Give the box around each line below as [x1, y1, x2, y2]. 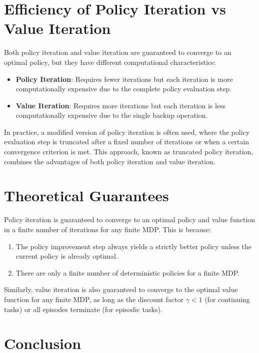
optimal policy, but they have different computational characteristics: [4, 56, 216, 67]
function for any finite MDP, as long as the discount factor [4, 294, 183, 304]
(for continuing [204, 294, 250, 304]
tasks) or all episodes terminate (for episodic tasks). [4, 304, 162, 314]
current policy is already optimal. [15, 251, 118, 261]
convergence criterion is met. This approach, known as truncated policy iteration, [4, 146, 253, 157]
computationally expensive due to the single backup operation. [15, 110, 208, 120]
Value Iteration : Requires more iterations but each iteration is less [15, 100, 226, 110]
